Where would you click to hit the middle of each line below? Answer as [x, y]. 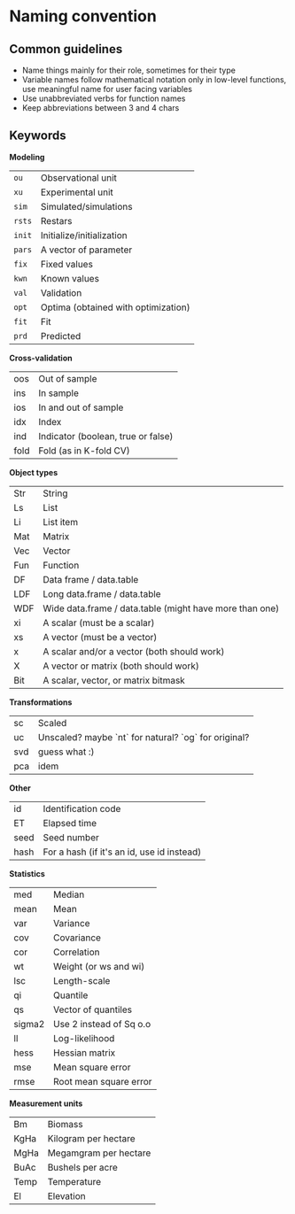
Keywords [38, 136]
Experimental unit [77, 192]
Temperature [74, 1181]
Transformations [41, 702]
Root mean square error [102, 1081]
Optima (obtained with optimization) [115, 307]
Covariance [77, 938]
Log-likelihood [84, 1038]
